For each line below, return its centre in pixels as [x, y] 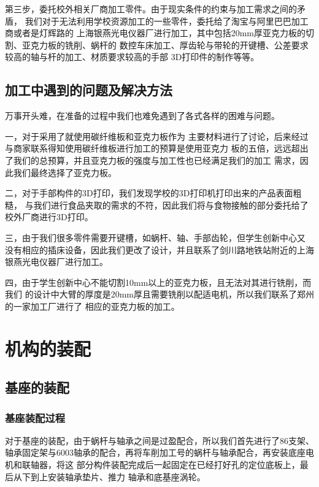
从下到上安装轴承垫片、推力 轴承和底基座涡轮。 [109, 476]
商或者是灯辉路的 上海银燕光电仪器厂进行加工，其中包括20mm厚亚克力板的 [155, 33]
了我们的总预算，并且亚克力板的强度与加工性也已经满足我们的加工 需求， [152, 160]
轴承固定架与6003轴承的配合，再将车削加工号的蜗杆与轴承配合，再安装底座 [155, 452]
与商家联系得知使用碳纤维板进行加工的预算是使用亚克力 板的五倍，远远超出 [157, 148]
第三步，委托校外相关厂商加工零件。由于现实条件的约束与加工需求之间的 [151, 9]
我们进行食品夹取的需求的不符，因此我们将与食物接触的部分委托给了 [171, 205]
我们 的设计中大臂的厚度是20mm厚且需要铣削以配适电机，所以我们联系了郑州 [159, 294]
